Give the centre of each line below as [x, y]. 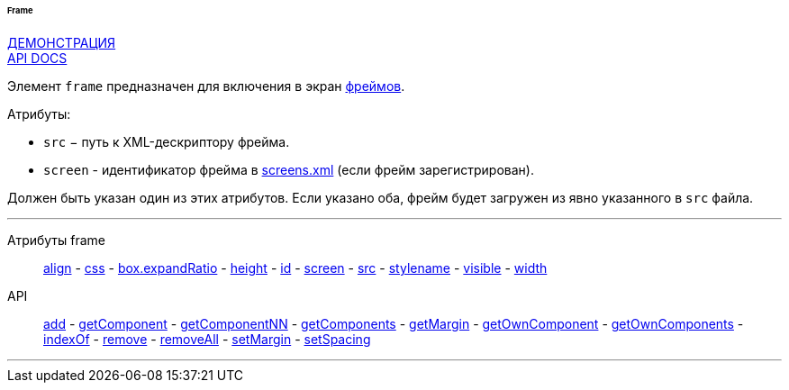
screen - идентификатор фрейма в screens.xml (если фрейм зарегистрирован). [289, 169]
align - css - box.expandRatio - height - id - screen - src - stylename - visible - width [295, 268]
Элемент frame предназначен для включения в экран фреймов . [206, 86]
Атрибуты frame [57, 240]
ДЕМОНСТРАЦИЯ [62, 42]
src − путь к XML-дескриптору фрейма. [167, 141]
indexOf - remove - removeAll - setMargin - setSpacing [207, 339]
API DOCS [37, 58]
